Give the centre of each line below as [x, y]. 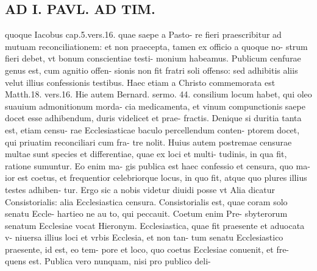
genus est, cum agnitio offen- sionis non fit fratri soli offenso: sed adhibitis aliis [151, 70]
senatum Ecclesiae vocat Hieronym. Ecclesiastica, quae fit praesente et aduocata [155, 225]
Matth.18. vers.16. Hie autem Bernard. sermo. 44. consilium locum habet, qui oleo [158, 94]
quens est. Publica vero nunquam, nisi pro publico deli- [108, 261]
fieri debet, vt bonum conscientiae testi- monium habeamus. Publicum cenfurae [153, 58]
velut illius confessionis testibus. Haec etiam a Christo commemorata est [140, 82]
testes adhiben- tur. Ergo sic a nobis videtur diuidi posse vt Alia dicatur [140, 189]
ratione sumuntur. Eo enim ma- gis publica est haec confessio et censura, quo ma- [158, 165]
